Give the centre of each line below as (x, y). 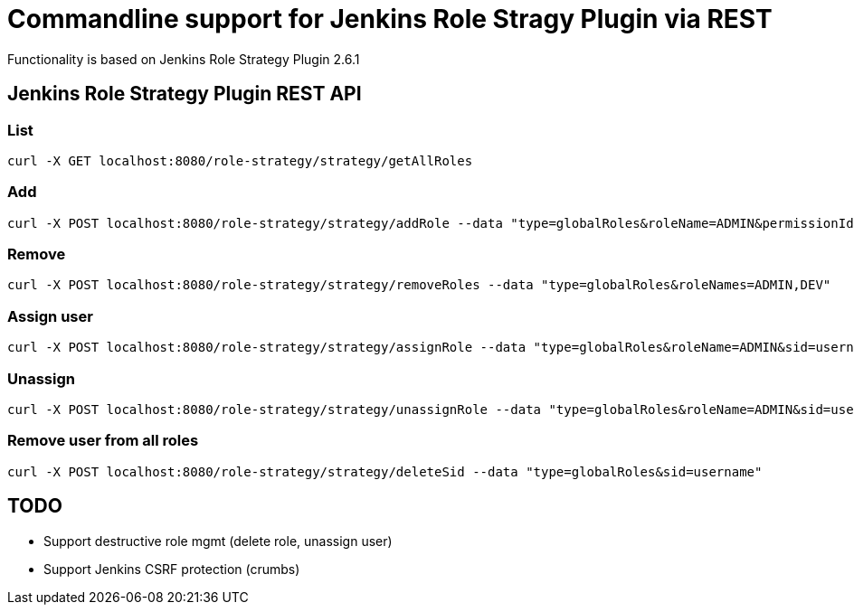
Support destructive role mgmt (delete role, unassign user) (218, 541)
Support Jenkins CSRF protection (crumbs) (172, 569)
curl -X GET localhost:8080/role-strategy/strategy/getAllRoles (240, 160)
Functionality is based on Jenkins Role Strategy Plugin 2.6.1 (184, 59)
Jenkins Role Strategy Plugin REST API (185, 94)
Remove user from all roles (103, 441)
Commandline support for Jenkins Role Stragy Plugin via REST (390, 19)
